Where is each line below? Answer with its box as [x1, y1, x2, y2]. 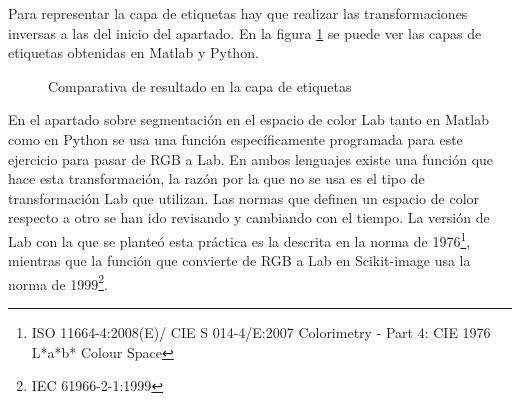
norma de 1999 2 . [8, 270, 109, 294]
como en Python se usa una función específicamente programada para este [8, 128, 463, 149]
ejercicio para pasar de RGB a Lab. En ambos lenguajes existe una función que [8, 148, 494, 169]
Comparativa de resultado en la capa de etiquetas [48, 75, 352, 96]
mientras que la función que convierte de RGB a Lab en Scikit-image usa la [8, 250, 471, 271]
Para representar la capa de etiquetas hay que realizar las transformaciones [8, 3, 468, 23]
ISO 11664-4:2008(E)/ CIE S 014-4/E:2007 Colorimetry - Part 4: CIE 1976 [31, 322, 491, 343]
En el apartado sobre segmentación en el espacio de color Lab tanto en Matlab [8, 109, 489, 130]
